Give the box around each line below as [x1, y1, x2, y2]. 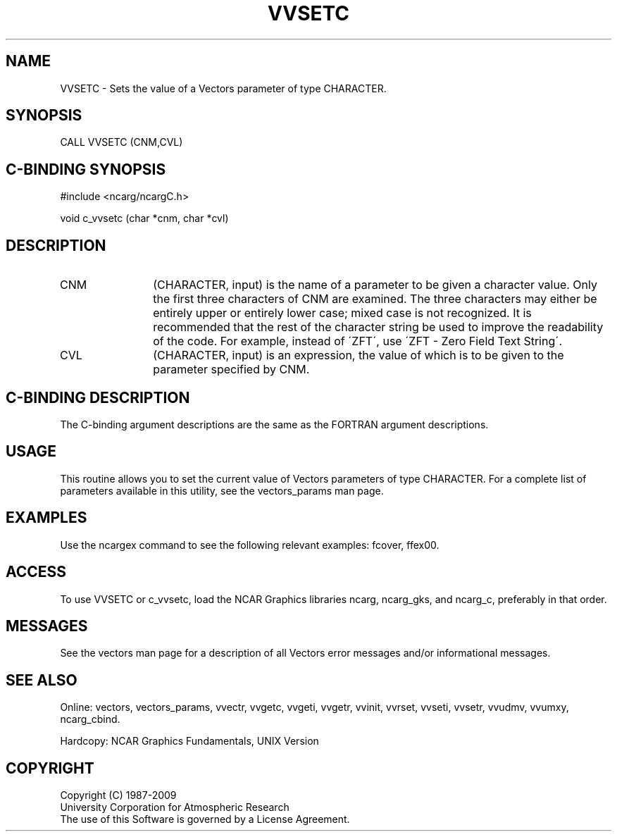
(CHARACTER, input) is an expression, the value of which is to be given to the [153, 348, 564, 363]
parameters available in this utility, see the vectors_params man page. [60, 484, 384, 497]
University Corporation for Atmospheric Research [60, 801, 289, 814]
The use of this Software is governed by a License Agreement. [60, 813, 350, 826]
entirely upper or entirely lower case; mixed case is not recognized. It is [153, 306, 532, 321]
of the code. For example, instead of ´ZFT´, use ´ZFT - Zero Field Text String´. [153, 334, 562, 349]
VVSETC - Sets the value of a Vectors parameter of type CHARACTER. [60, 82, 387, 94]
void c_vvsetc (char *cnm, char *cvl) [60, 212, 229, 225]
